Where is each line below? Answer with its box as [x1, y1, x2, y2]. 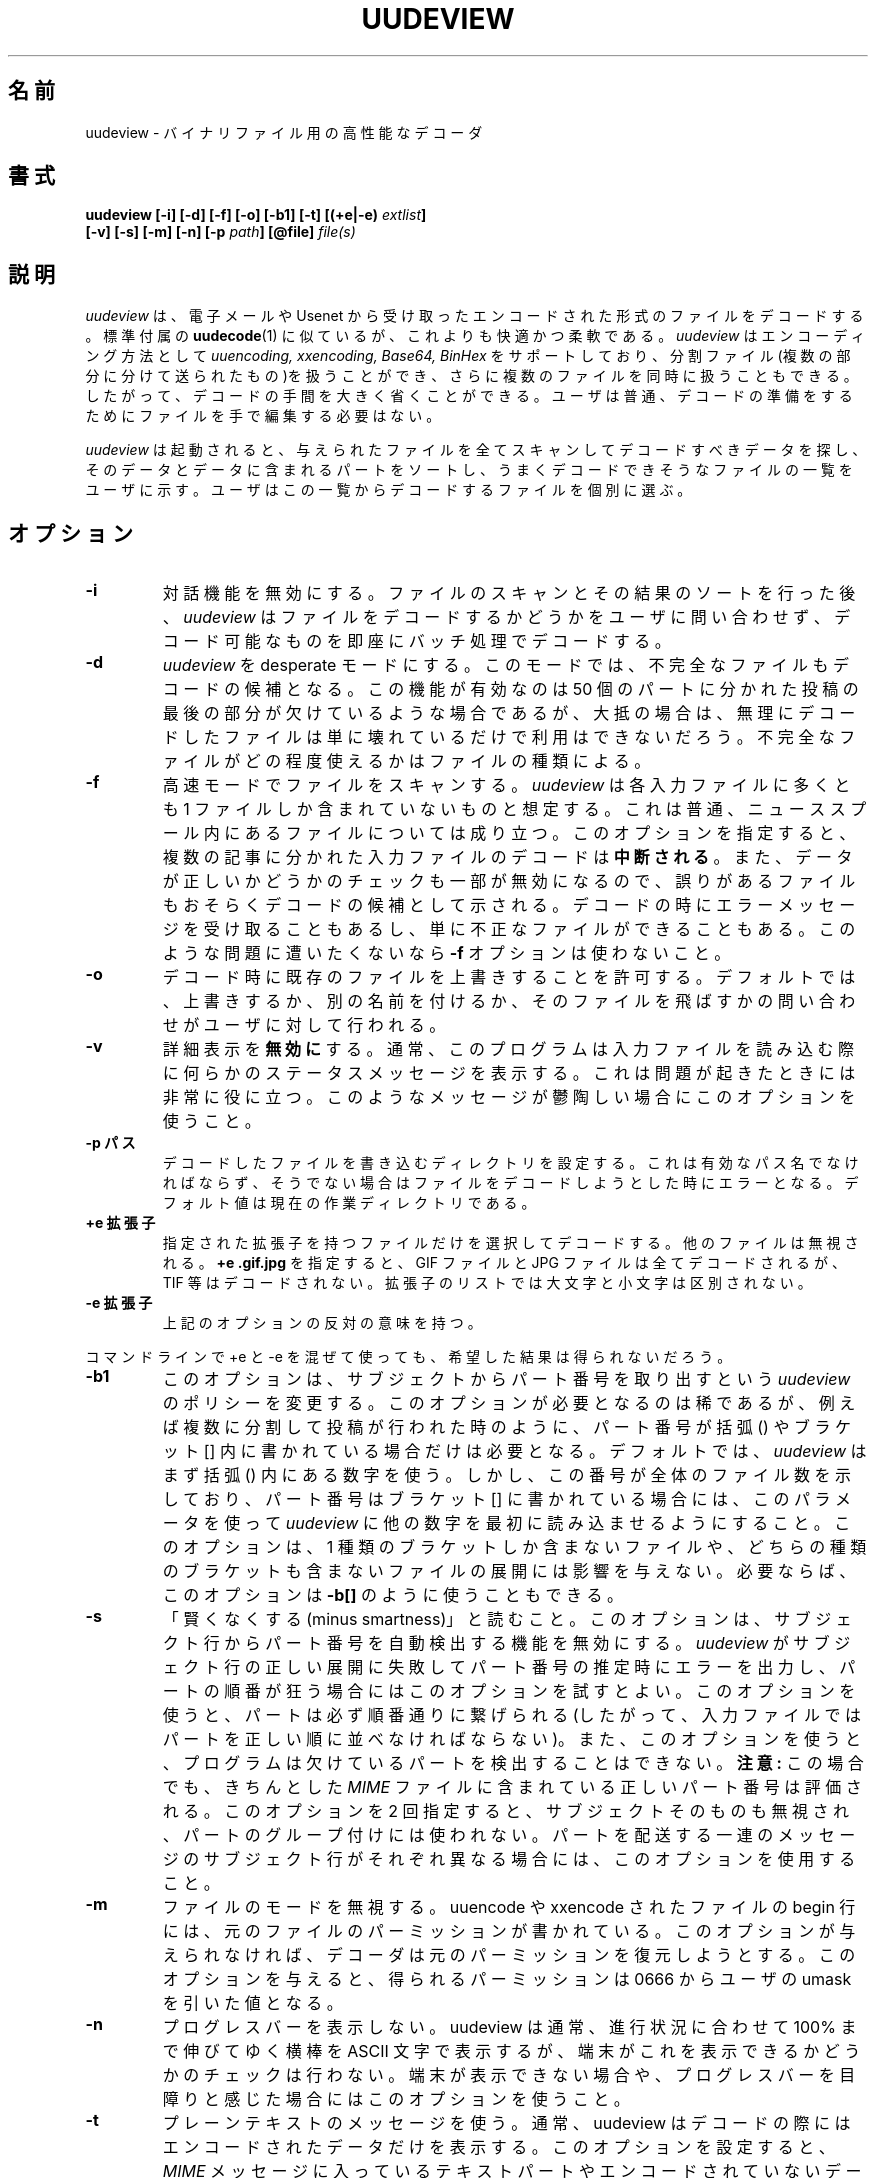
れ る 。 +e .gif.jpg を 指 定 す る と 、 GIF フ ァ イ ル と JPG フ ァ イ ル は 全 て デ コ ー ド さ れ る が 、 [162, 1254, 846, 1272]
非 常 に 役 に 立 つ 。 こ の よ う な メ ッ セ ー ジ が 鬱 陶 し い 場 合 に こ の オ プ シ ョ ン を [162, 1087, 856, 1108]
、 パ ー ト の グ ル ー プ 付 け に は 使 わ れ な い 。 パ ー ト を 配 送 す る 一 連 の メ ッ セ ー [162, 1825, 856, 1846]
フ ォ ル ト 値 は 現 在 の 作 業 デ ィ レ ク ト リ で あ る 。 [162, 1194, 536, 1212]
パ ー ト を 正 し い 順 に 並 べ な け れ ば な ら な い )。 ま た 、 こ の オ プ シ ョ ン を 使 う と [162, 1729, 862, 1750]
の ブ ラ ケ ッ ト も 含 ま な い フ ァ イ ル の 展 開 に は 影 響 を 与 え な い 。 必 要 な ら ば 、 [162, 1561, 856, 1582]
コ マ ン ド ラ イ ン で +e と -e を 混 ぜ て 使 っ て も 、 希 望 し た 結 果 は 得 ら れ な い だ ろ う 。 [85, 1348, 732, 1366]
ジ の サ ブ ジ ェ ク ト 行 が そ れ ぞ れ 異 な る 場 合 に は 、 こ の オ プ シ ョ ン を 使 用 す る [162, 1849, 856, 1870]
